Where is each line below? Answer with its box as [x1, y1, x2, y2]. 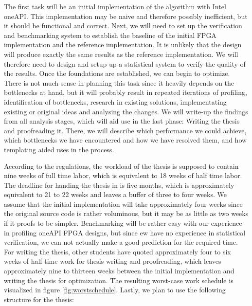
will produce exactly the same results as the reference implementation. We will [4, 49, 238, 59]
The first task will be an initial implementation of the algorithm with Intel [4, 1, 226, 11]
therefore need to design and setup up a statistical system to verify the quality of [4, 58, 246, 69]
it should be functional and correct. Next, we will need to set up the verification [4, 20, 242, 31]
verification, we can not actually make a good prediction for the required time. [4, 237, 238, 247]
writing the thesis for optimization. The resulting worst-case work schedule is [4, 275, 234, 285]
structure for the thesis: [4, 294, 74, 304]
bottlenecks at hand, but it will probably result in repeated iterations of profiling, [4, 87, 247, 97]
